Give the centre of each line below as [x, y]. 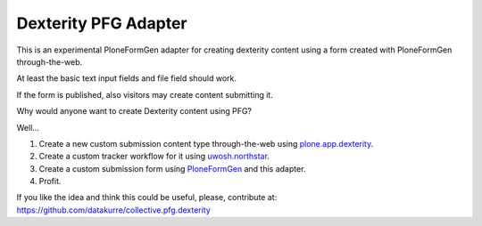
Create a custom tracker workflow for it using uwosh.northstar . [154, 157]
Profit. [50, 182]
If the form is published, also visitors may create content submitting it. [145, 94]
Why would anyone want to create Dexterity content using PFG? [134, 111]
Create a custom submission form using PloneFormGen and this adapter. [172, 168]
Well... [28, 127]
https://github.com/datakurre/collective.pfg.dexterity [114, 210]
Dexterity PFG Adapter [102, 23]
